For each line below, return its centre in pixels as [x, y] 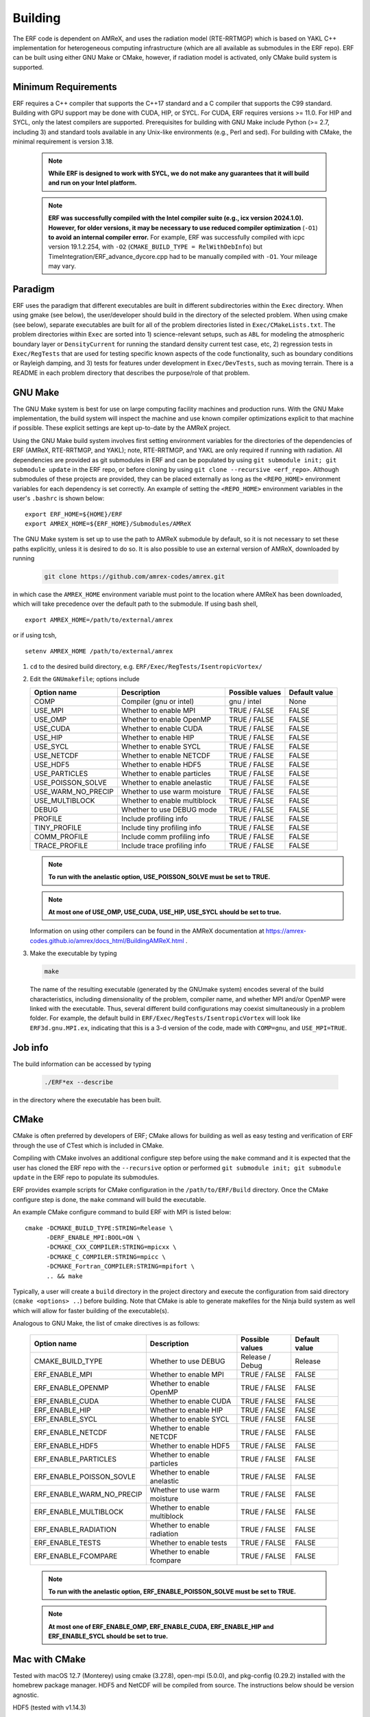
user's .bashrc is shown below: [59, 499]
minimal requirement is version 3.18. [63, 141]
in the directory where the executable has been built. [87, 1100]
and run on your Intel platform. [92, 183]
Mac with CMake [49, 1659]
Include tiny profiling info [161, 828]
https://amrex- [286, 931]
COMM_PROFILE [61, 837]
